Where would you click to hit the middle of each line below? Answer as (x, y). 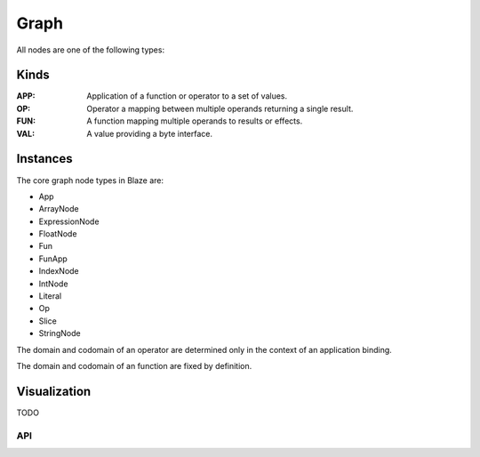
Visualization (54, 391)
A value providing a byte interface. (150, 133)
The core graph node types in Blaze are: (90, 180)
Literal (50, 296)
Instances (44, 159)
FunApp (53, 259)
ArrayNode (59, 209)
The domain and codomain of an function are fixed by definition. (134, 366)
